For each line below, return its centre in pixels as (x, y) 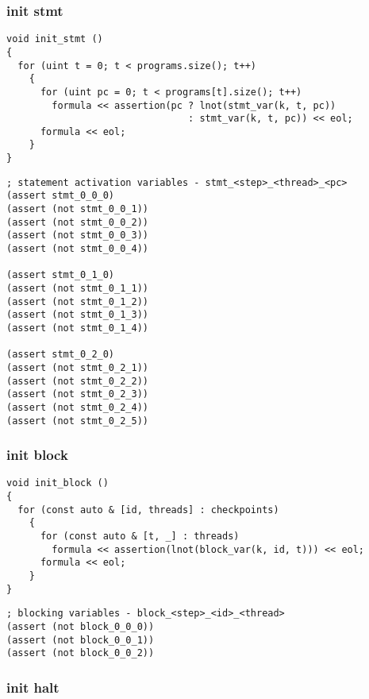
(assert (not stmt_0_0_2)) (77, 222)
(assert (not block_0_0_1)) (81, 640)
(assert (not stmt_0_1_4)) (77, 328)
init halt (33, 687)
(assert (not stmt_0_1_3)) (77, 315)
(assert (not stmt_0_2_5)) (77, 421)
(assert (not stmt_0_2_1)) (77, 367)
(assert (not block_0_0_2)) (81, 653)
